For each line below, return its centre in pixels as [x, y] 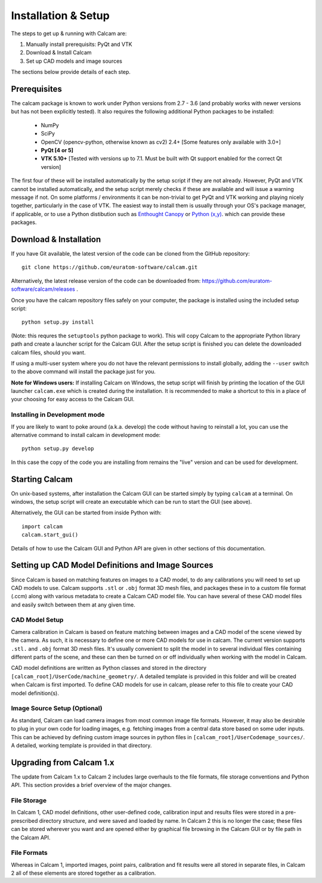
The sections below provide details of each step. [71, 72]
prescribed [24, 820]
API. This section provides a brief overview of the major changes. [92, 785]
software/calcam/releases [43, 289]
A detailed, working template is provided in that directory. [81, 745]
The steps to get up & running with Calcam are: [69, 33]
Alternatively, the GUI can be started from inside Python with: [86, 513]
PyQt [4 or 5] [57, 150]
